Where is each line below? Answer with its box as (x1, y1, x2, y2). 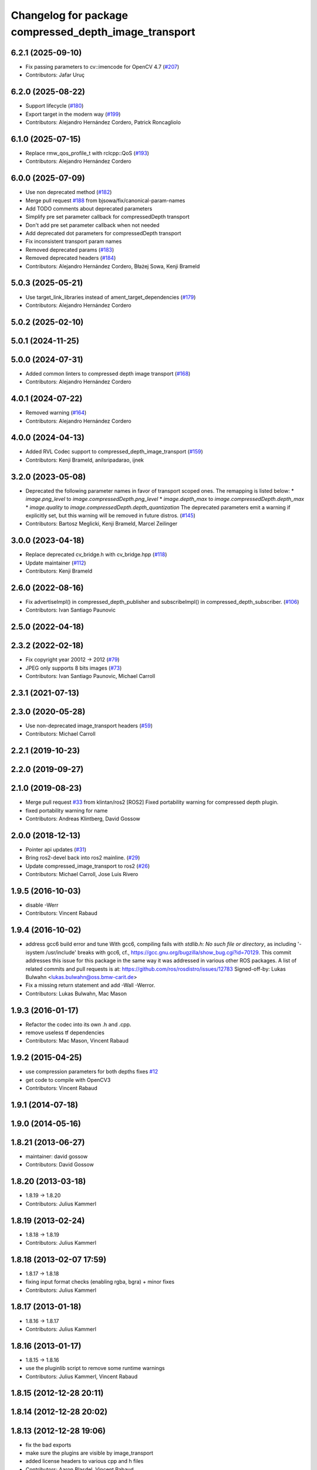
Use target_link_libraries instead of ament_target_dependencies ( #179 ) (25, 293, 196, 300)
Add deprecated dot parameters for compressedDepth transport (25, 230, 181, 237)
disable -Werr (25, 901, 59, 908)
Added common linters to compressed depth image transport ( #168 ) (25, 370, 191, 377)
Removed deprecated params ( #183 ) (25, 246, 114, 253)
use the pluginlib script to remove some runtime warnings (25, 1365, 165, 1372)
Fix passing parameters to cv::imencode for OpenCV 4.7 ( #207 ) (25, 63, 179, 70)
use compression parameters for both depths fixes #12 (25, 1068, 158, 1075)
